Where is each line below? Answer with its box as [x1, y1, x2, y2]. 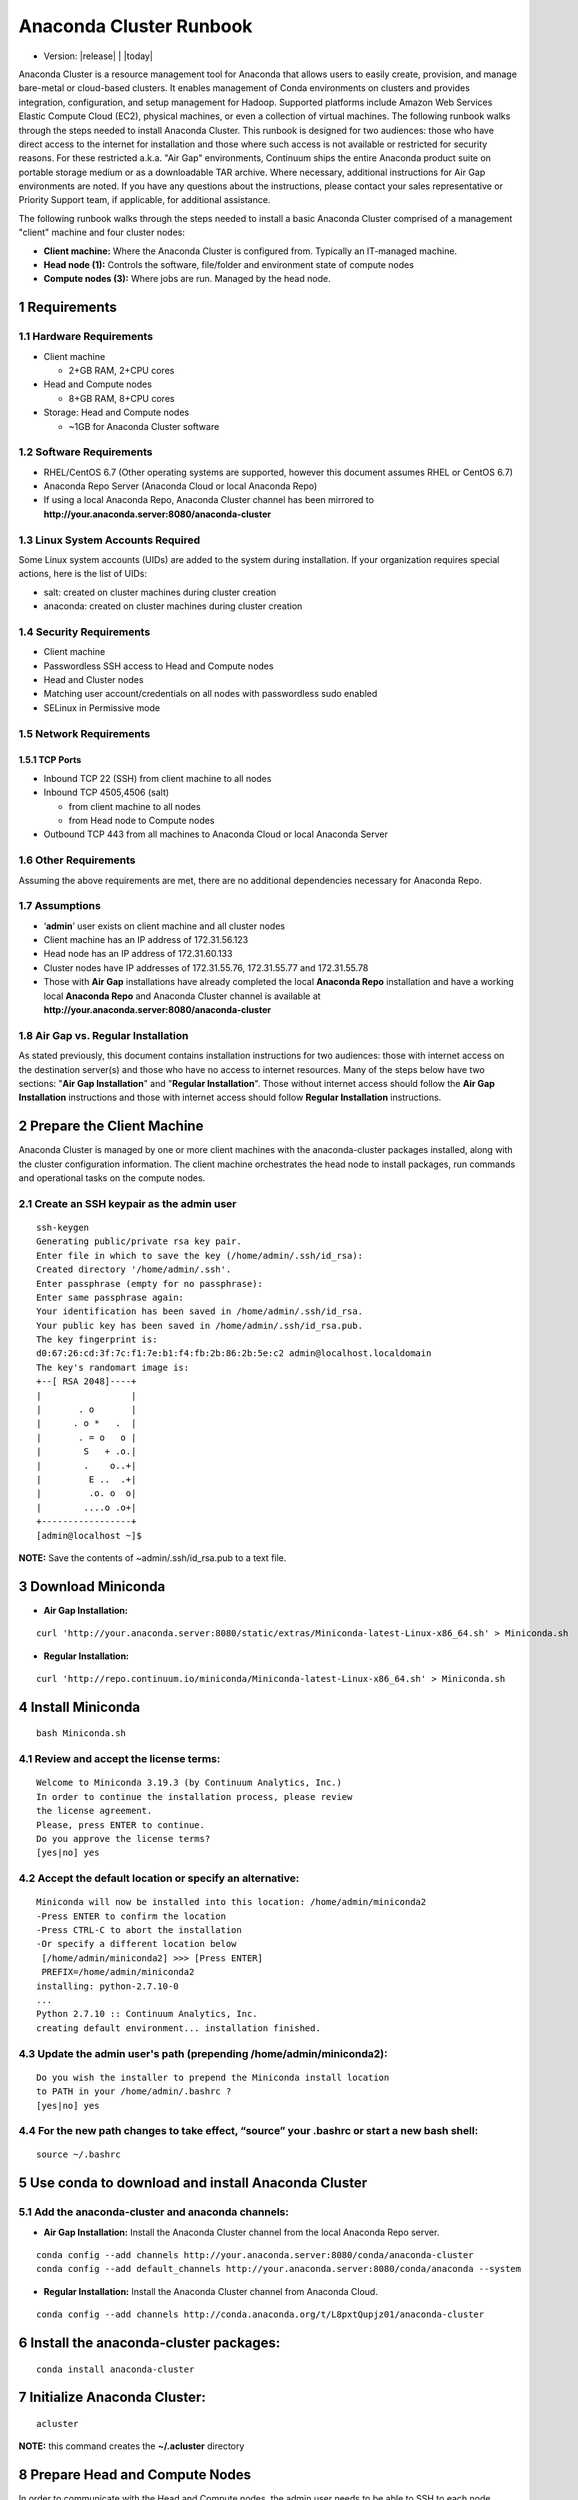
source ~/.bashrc [36, 2149, 121, 2160]
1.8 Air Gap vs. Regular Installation [18, 1028, 189, 1042]
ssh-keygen [36, 1221, 90, 1233]
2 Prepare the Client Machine [18, 1118, 204, 1135]
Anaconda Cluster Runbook [18, 15, 253, 37]
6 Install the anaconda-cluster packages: [18, 2335, 281, 2351]
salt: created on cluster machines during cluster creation [43, 586, 277, 598]
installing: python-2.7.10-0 [36, 1980, 179, 1992]
